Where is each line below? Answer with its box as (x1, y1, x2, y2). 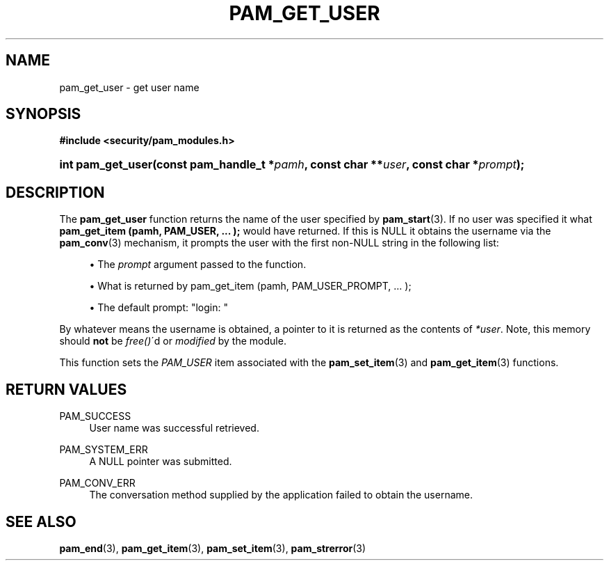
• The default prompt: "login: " (89, 301, 229, 314)
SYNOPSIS (6, 105, 81, 123)
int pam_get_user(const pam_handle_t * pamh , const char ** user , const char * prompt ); (59, 157, 525, 172)
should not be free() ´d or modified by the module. (59, 335, 286, 347)
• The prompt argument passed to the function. (89, 258, 307, 271)
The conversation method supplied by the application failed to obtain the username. (89, 489, 473, 501)
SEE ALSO (6, 512, 76, 530)
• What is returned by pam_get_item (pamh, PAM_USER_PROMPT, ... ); (89, 280, 412, 292)
